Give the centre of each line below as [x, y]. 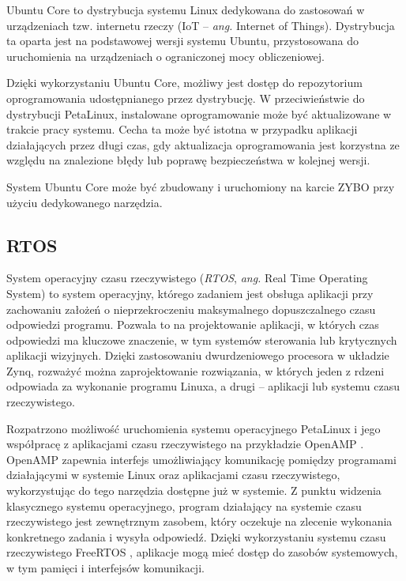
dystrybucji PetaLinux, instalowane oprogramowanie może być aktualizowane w [199, 113]
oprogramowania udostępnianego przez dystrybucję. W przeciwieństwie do [186, 98]
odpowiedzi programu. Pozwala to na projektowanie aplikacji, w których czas [193, 324]
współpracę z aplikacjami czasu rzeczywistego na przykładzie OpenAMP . [185, 444]
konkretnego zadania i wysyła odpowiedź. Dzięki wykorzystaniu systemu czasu [196, 536]
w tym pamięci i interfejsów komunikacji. [105, 568]
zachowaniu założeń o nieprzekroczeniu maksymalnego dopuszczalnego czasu [191, 309]
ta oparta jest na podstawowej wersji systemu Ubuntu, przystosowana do [182, 41]
